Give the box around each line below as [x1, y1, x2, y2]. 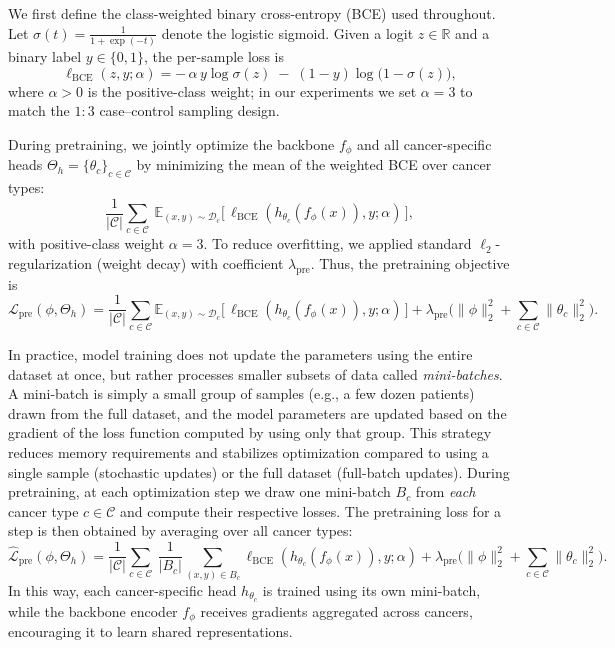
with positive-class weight [8, 233, 165, 254]
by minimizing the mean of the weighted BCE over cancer [136, 154, 492, 175]
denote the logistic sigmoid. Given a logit [161, 22, 414, 43]
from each [415, 481, 476, 502]
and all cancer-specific [357, 133, 492, 154]
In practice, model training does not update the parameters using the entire [8, 344, 473, 365]
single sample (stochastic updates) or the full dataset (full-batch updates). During [8, 461, 510, 482]
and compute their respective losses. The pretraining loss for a [120, 500, 502, 521]
